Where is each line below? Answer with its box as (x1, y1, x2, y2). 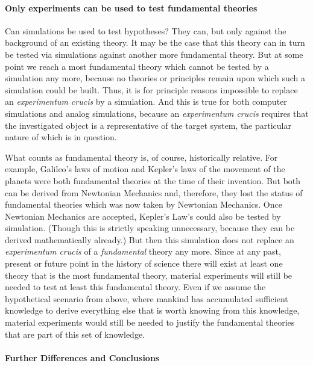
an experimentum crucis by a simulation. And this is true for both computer (5, 95, 287, 108)
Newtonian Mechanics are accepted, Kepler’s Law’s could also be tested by (5, 209, 281, 222)
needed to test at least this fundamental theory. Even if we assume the (5, 281, 266, 293)
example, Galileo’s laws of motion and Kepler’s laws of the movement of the (5, 163, 285, 175)
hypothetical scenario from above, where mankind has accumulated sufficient (5, 292, 288, 305)
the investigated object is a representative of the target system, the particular (5, 119, 291, 131)
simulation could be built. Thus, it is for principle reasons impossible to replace (5, 83, 298, 96)
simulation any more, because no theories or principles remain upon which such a (5, 72, 305, 84)
